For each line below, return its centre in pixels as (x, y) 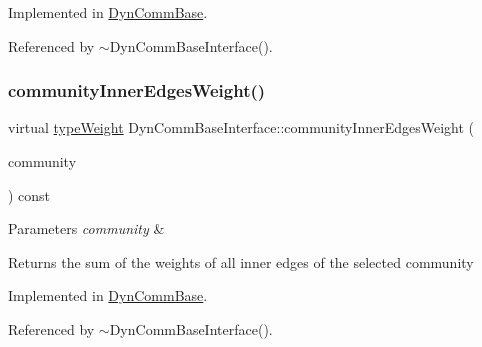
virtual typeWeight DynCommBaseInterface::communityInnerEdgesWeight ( (241, 127)
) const (29, 194)
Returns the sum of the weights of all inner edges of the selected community (241, 261)
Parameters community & (86, 228)
